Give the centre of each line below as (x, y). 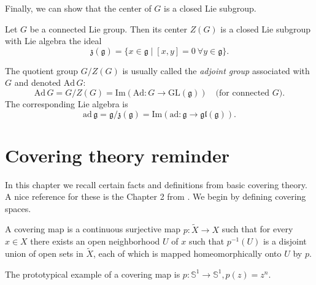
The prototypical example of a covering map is (93, 274)
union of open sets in (44, 253)
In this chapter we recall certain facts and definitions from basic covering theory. (156, 184)
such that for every (257, 229)
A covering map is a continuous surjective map (93, 229)
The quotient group (42, 70)
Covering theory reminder (118, 155)
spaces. (18, 208)
